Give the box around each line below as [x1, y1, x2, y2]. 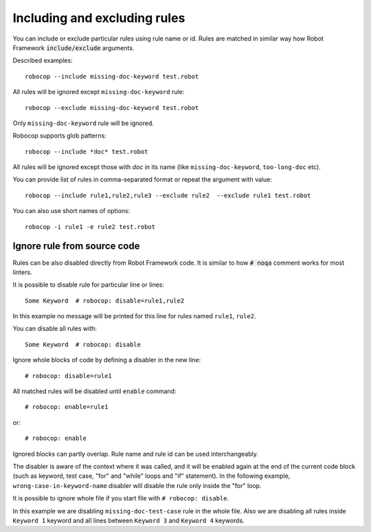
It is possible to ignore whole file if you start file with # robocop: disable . [12, 494, 229, 502]
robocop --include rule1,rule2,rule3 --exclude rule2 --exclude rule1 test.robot [25, 191, 311, 199]
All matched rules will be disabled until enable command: [12, 387, 177, 395]
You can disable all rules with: [12, 324, 98, 333]
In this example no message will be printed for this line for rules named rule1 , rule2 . [12, 312, 256, 320]
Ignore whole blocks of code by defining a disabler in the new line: [12, 356, 201, 364]
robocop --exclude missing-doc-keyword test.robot [25, 104, 199, 111]
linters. [12, 268, 32, 276]
